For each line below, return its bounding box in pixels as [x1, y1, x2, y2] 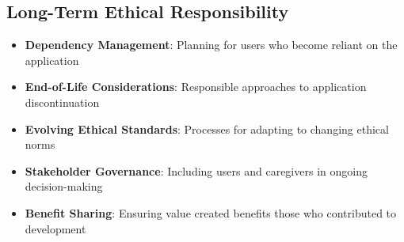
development [25, 220, 86, 236]
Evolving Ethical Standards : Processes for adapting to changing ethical [25, 120, 389, 137]
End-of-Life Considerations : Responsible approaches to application [25, 78, 367, 95]
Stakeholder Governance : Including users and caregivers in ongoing [25, 162, 368, 179]
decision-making [25, 178, 103, 195]
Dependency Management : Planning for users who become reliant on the [25, 36, 398, 53]
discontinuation [25, 93, 100, 110]
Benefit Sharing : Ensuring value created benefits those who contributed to [25, 204, 397, 221]
